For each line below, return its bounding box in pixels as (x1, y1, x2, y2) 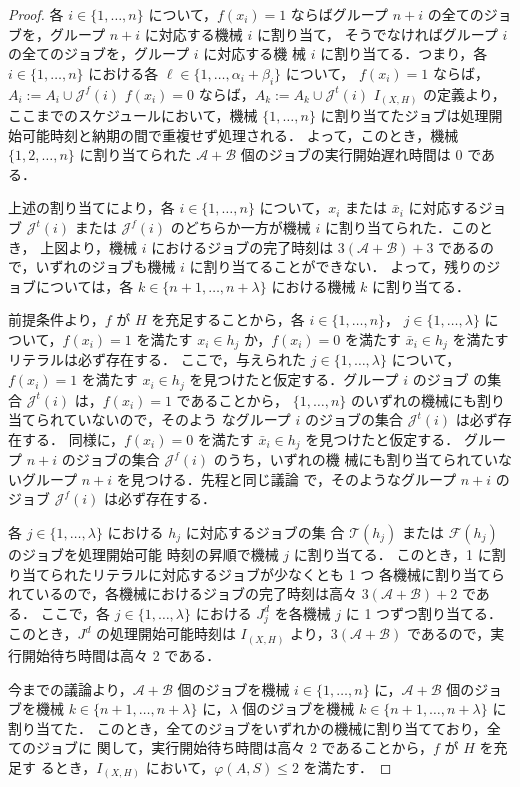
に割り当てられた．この (324, 217, 479, 238)
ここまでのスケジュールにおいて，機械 (8, 105, 258, 126)
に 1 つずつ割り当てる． (345, 602, 503, 623)
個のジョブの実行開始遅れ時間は (240, 144, 451, 165)
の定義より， (423, 83, 506, 104)
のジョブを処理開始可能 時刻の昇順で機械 (8, 543, 279, 564)
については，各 (35, 275, 134, 296)
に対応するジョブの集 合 (185, 521, 345, 542)
